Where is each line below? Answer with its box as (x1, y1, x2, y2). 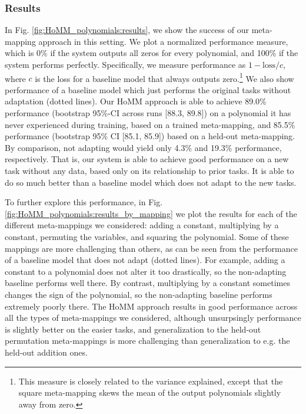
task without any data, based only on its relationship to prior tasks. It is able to (5, 165, 294, 176)
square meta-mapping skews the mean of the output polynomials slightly (18, 386, 281, 399)
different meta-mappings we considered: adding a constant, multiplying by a (5, 219, 279, 231)
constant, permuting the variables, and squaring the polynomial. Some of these (5, 230, 289, 242)
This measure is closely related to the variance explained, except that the (18, 374, 283, 387)
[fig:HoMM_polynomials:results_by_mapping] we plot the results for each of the (5, 207, 297, 219)
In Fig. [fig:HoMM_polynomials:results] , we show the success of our (5, 24, 249, 36)
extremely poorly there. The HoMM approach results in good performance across (5, 300, 298, 312)
